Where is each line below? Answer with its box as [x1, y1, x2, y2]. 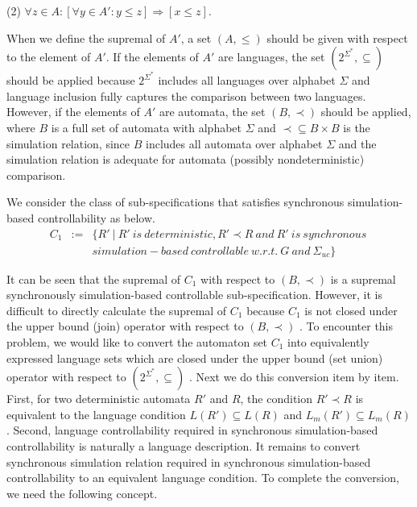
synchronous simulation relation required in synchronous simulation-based [6, 453, 371, 470]
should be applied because [6, 72, 135, 89]
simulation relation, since [6, 135, 130, 152]
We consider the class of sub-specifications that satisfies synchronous [6, 193, 345, 210]
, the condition [240, 390, 313, 407]
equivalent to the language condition [6, 405, 186, 422]
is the [343, 119, 370, 136]
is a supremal [330, 270, 396, 287]
